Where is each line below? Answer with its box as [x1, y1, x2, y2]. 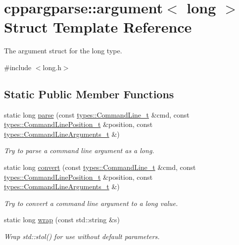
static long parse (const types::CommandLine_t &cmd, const [4, 109, 190, 120]
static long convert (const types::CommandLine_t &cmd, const [4, 162, 196, 172]
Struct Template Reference [4, 17, 192, 37]
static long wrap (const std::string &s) [4, 214, 120, 225]
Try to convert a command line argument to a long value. [4, 198, 178, 208]
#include [4, 62, 32, 72]
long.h [43, 62, 61, 72]
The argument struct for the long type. [4, 45, 122, 56]
